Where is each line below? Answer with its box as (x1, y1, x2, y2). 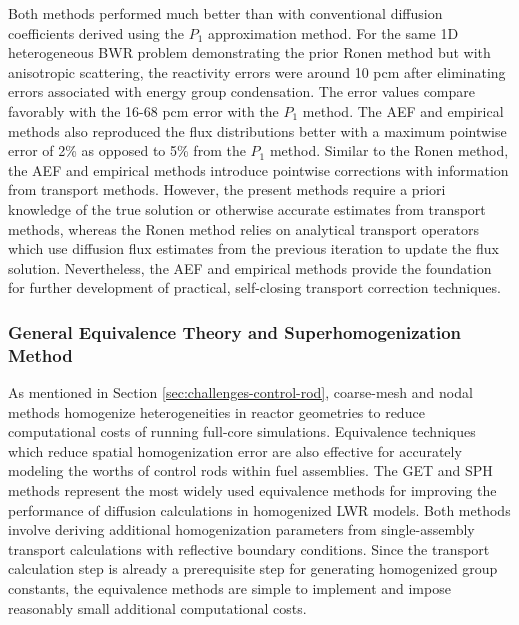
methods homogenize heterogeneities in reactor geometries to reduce (8, 401, 425, 422)
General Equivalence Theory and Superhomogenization (8, 319, 462, 344)
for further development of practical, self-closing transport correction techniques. (8, 277, 501, 298)
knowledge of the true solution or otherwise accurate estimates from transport (8, 198, 486, 219)
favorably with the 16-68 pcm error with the (8, 100, 279, 121)
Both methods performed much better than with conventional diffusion (8, 3, 443, 23)
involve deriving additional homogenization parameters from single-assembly (8, 519, 475, 540)
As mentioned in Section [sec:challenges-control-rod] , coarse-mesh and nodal (8, 382, 473, 403)
